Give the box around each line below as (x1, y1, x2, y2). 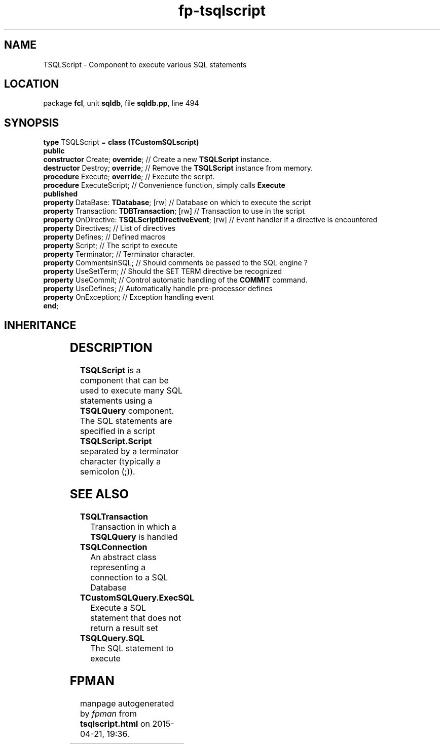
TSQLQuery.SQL (80, 633, 145, 643)
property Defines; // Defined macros (43, 232, 166, 242)
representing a (90, 562, 146, 572)
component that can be (80, 375, 169, 386)
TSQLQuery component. (80, 406, 174, 416)
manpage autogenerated (80, 698, 174, 708)
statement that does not (90, 612, 181, 623)
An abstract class (90, 552, 157, 562)
